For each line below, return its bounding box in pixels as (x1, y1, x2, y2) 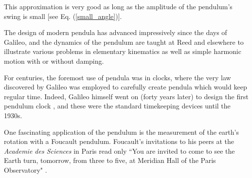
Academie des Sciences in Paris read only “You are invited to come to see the (4, 145, 235, 156)
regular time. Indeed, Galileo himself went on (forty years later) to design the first (4, 91, 249, 101)
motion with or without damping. (4, 55, 104, 66)
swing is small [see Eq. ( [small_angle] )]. (4, 11, 122, 21)
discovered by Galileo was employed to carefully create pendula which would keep (4, 82, 247, 92)
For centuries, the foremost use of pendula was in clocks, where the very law (4, 72, 231, 82)
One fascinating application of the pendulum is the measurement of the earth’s (4, 126, 239, 137)
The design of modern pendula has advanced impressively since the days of (4, 27, 227, 37)
